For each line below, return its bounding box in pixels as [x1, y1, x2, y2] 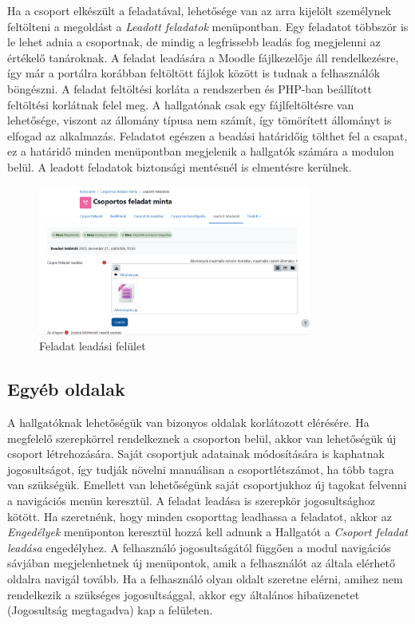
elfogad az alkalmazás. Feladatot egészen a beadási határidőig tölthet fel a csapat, [7, 127, 408, 144]
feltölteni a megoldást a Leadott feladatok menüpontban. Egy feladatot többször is [7, 18, 409, 34]
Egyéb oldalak [7, 377, 125, 401]
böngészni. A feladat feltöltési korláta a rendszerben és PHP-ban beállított [7, 80, 373, 97]
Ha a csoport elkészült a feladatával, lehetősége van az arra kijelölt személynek [7, 2, 392, 18]
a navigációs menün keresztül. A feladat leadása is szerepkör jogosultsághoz [7, 492, 376, 509]
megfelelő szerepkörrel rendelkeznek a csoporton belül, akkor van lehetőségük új [7, 429, 397, 446]
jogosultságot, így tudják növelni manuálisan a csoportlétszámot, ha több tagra [7, 460, 394, 477]
